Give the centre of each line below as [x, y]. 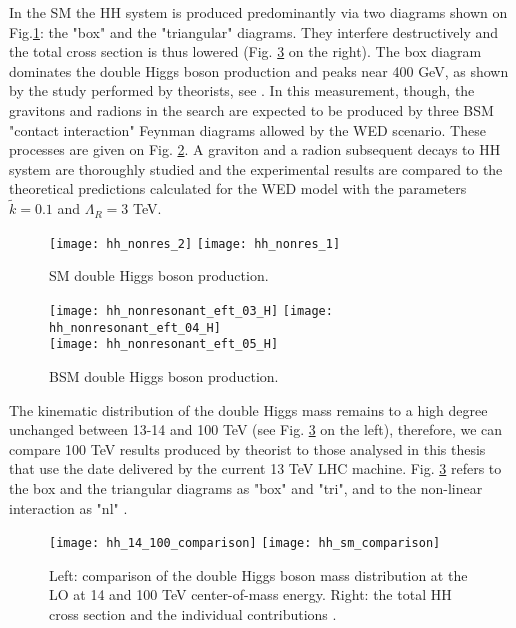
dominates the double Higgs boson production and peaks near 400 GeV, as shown [259, 70]
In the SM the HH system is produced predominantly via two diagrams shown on [258, 12]
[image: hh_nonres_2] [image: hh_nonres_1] [195, 243]
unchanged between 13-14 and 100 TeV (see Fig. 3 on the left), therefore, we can [256, 429]
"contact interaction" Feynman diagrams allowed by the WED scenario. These [247, 129]
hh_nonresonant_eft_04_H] [135, 327]
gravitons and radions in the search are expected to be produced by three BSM [251, 109]
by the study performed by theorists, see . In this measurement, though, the [242, 90]
